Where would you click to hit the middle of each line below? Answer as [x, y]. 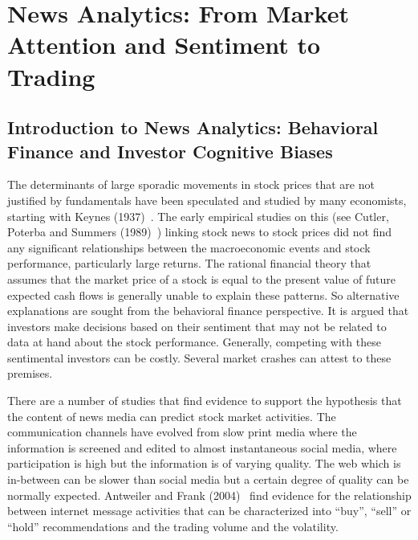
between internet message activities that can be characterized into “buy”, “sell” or [209, 511]
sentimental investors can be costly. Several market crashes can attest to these [199, 357]
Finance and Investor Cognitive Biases [170, 151]
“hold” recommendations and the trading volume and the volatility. [173, 526]
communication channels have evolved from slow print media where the [182, 432]
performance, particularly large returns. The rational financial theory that [189, 263]
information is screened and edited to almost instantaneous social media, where [202, 447]
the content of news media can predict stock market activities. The [172, 416]
